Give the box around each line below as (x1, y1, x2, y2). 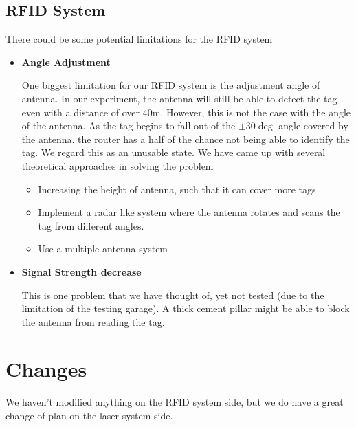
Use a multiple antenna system (38, 241, 168, 256)
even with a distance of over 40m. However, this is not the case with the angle (21, 105, 351, 119)
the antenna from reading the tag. (21, 314, 165, 329)
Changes (5, 355, 87, 383)
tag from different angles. (38, 218, 144, 232)
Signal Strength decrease (21, 264, 142, 278)
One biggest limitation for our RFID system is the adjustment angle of (21, 78, 320, 92)
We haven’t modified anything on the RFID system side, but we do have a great (5, 395, 344, 409)
